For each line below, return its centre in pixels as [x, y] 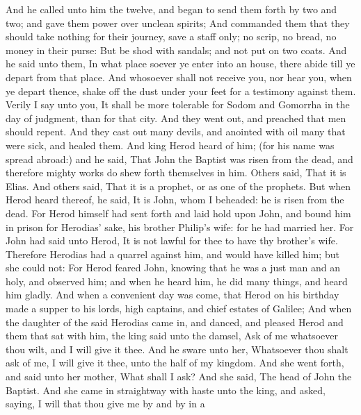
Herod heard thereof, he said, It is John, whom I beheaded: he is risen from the [175, 200]
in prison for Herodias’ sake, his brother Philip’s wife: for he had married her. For [180, 227]
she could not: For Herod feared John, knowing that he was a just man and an [173, 268]
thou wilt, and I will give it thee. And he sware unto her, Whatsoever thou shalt [177, 349]
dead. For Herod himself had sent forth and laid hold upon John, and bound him [178, 213]
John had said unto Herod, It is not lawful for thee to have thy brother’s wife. [172, 240]
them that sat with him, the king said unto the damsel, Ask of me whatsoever [172, 336]
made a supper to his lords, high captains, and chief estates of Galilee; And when [179, 308]
